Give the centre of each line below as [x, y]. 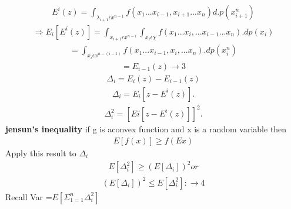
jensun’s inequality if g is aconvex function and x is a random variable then [146, 129]
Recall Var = [29, 196]
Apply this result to [41, 153]
